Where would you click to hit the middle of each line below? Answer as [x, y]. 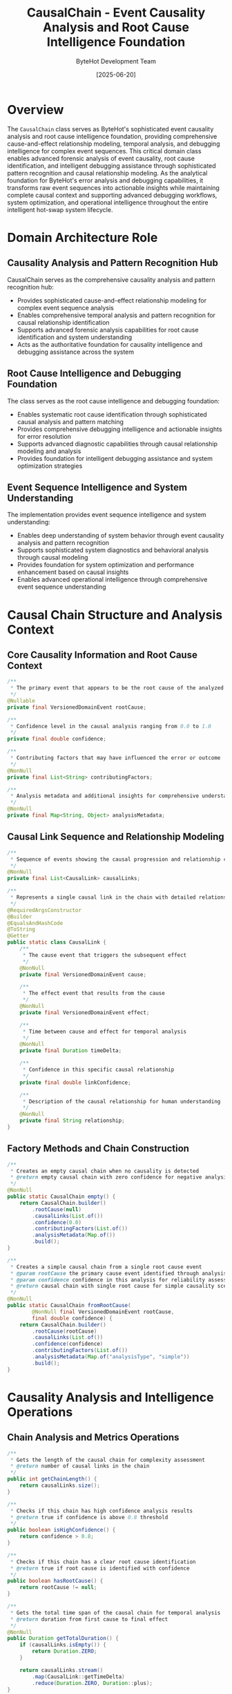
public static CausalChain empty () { [61, 1197]
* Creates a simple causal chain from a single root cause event [106, 1267]
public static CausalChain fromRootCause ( [69, 1306]
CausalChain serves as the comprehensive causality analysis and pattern [111, 279]
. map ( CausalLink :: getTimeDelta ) [79, 1677]
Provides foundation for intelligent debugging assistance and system [115, 458]
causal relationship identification [63, 322]
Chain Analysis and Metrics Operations [93, 1437]
